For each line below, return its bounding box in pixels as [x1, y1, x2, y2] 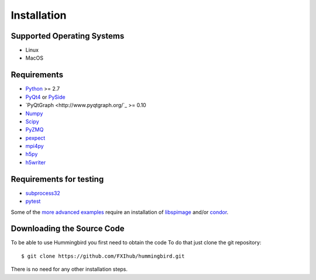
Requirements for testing [11, 174, 104, 184]
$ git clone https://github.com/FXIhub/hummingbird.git [21, 253, 185, 260]
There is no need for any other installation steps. [11, 266, 128, 273]
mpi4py [25, 143, 44, 150]
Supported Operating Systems [11, 31, 125, 41]
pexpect [25, 134, 46, 141]
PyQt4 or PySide [25, 94, 66, 101]
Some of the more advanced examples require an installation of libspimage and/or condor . [11, 208, 229, 216]
